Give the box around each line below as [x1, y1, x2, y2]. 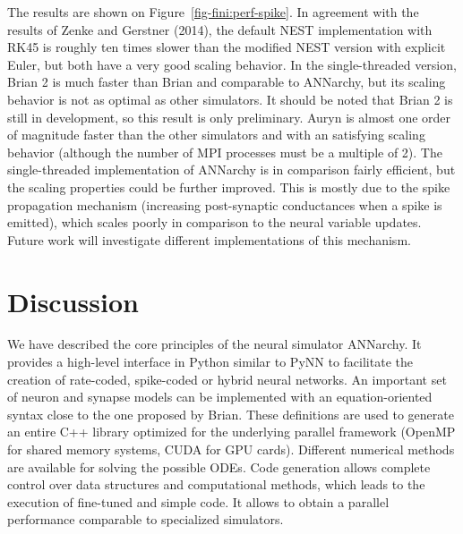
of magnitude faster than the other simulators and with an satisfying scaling [7, 125, 425, 144]
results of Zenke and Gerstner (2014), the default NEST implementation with [7, 20, 433, 38]
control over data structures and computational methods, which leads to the [7, 475, 425, 494]
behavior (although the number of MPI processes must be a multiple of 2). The [7, 142, 442, 161]
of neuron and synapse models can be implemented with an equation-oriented [7, 387, 433, 406]
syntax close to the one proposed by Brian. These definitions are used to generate [7, 404, 454, 423]
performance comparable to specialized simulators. [7, 510, 284, 529]
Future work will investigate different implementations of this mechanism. [7, 230, 411, 249]
